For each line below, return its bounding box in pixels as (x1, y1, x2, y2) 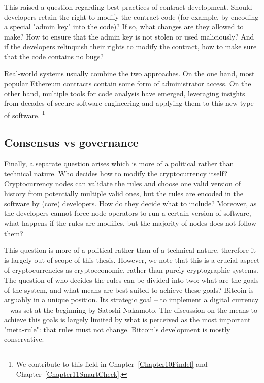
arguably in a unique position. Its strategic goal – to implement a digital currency (4, 294, 259, 305)
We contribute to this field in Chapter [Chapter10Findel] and (16, 359, 208, 369)
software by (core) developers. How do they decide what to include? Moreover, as (4, 198, 257, 208)
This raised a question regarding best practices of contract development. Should (4, 2, 252, 12)
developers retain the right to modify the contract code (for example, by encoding (4, 11, 259, 22)
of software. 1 (4, 108, 45, 120)
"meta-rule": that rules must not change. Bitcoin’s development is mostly (4, 324, 230, 334)
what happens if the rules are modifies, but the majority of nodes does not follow (4, 217, 256, 228)
